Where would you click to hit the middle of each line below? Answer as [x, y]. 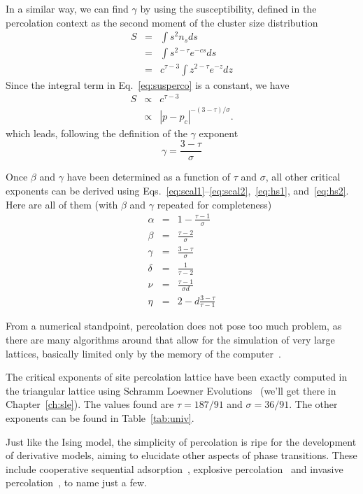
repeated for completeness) [214, 204]
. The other [313, 404]
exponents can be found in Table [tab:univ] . [100, 418]
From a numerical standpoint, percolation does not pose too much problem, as [174, 326]
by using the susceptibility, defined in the [228, 8]
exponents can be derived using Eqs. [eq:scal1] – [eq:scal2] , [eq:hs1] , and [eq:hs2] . [177, 190]
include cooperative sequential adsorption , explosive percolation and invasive [175, 468]
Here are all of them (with [62, 204]
